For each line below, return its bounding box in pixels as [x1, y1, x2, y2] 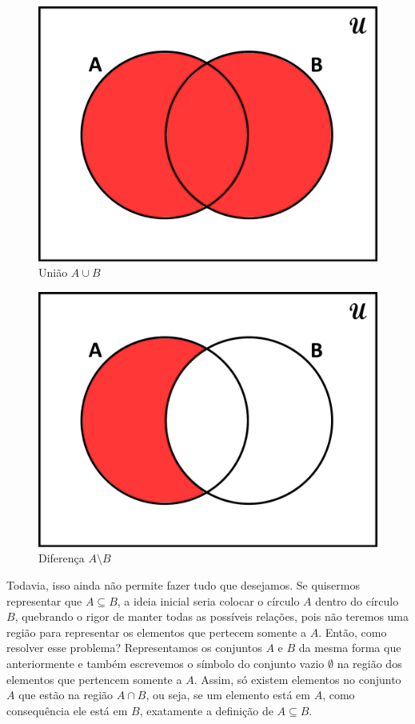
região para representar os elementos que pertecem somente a [6, 623, 306, 640]
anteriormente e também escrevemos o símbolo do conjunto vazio [6, 655, 325, 671]
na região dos [337, 655, 402, 671]
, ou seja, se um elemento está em [146, 686, 310, 703]
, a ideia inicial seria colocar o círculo [117, 592, 300, 609]
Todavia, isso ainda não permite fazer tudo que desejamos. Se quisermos [6, 577, 360, 594]
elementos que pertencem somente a [6, 670, 182, 687]
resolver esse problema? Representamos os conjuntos [6, 639, 262, 656]
